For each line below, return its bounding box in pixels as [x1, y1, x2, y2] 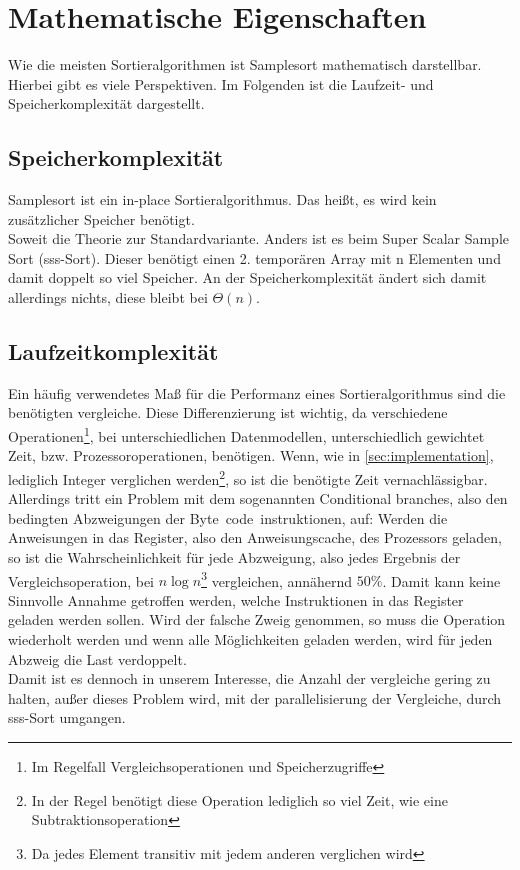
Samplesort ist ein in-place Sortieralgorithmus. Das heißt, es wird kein [8, 189, 437, 210]
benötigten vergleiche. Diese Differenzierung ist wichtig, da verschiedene [8, 402, 448, 423]
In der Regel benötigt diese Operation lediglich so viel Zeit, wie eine [31, 789, 448, 810]
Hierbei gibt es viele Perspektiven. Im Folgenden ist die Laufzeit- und [8, 73, 434, 94]
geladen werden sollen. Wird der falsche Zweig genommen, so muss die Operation [8, 609, 506, 630]
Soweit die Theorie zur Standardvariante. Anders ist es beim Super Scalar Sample [8, 228, 510, 249]
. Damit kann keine [382, 570, 501, 591]
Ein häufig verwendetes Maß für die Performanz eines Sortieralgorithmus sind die [8, 382, 506, 403]
